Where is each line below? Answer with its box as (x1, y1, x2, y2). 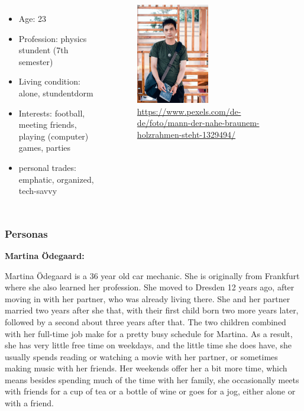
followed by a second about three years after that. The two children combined (5, 315, 286, 328)
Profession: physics (18, 32, 87, 44)
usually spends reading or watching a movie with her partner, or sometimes (5, 350, 278, 363)
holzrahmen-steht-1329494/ (137, 128, 236, 140)
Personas (5, 226, 48, 241)
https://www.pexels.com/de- (137, 105, 241, 117)
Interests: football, (18, 106, 85, 119)
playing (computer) (18, 130, 89, 142)
